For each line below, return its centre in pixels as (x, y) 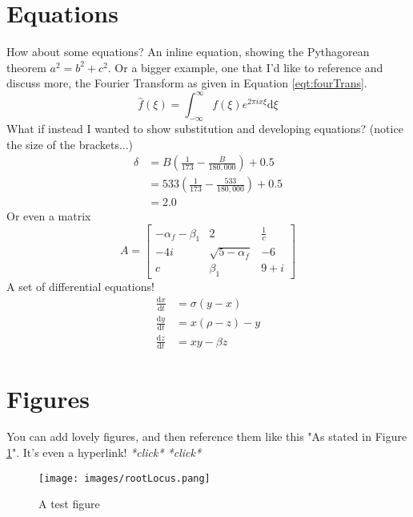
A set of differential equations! (80, 286)
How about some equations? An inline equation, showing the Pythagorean (188, 52)
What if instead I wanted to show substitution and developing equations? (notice (205, 129)
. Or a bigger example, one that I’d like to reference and (245, 67)
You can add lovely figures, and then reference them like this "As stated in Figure (207, 436)
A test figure (69, 504)
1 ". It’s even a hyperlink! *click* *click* (104, 452)
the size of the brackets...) (70, 144)
